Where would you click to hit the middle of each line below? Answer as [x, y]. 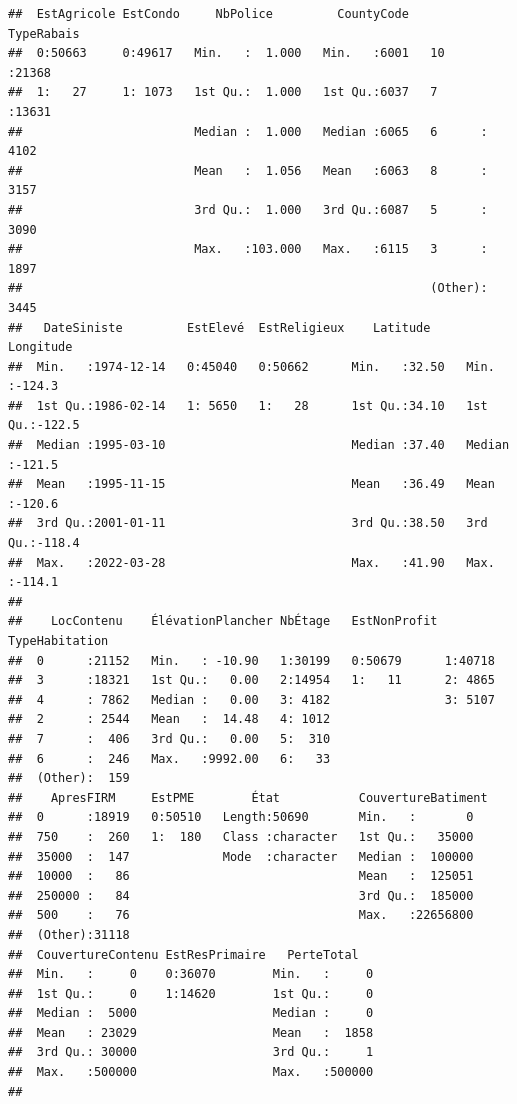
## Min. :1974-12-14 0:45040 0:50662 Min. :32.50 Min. [251, 366]
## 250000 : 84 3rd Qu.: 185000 [241, 895]
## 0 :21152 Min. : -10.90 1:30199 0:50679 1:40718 [251, 660]
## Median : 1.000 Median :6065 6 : [248, 131]
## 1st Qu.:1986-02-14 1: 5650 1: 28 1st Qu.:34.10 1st [248, 405]
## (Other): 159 [69, 778]
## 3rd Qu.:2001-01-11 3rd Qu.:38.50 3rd [248, 523]
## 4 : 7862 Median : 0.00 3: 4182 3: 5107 [251, 699]
